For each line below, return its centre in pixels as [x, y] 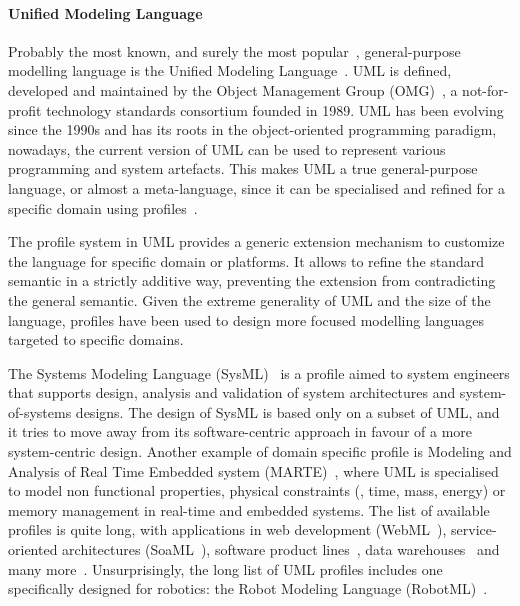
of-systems [40, 411]
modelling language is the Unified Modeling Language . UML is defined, [230, 70]
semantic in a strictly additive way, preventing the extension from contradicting [252, 280]
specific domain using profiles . [103, 207]
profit [25, 109]
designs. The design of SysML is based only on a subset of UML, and [287, 411]
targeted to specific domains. [96, 339]
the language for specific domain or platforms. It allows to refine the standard [246, 260]
